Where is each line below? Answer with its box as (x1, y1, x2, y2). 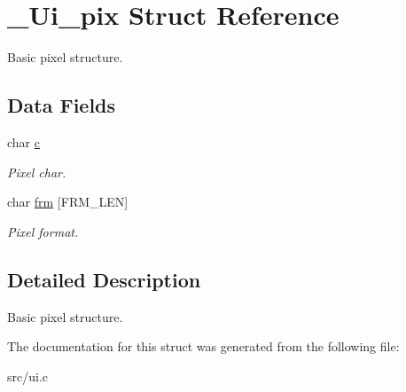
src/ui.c (7, 366, 49, 385)
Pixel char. (7, 162, 66, 181)
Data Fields (7, 91, 116, 119)
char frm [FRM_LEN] (7, 192, 129, 211)
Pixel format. (7, 222, 79, 240)
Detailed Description (7, 265, 201, 293)
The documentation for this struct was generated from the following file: (7, 337, 400, 356)
